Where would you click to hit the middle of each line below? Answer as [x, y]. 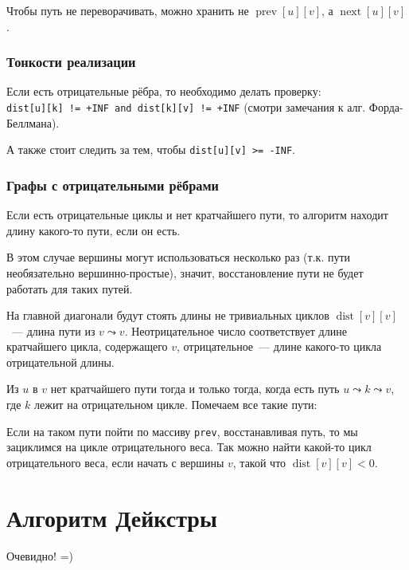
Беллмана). [33, 122]
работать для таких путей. [70, 288]
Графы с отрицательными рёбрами [113, 185]
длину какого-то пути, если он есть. [93, 230]
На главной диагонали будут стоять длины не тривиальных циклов [168, 315]
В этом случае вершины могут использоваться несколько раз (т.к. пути [179, 257]
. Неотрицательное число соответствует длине [236, 330]
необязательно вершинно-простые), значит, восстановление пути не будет [185, 272]
